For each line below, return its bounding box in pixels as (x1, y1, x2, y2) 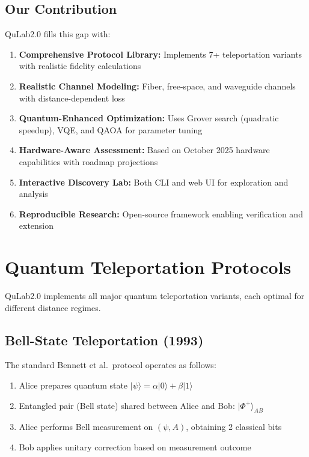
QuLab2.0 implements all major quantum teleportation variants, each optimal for (5, 289, 305, 302)
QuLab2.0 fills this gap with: (5, 28, 111, 40)
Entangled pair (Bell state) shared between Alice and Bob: (19, 399, 235, 411)
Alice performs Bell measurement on (19, 420, 153, 433)
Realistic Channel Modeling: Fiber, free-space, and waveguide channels (19, 79, 296, 92)
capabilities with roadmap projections (19, 155, 158, 168)
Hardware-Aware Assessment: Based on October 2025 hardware (19, 144, 270, 156)
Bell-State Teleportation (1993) (5, 330, 204, 349)
